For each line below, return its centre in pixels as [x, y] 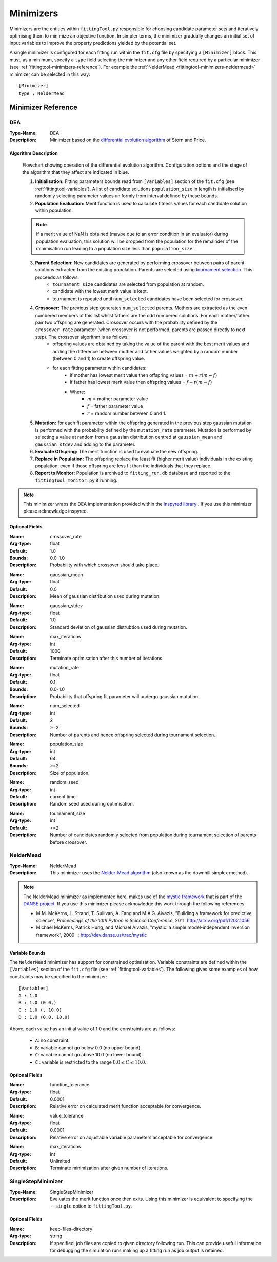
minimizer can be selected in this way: [50, 74]
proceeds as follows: [57, 277]
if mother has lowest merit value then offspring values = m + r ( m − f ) [144, 375]
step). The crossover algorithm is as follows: [82, 337]
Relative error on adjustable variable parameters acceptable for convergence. [132, 1137]
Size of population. [70, 773]
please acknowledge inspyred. [56, 511]
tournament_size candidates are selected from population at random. [128, 284]
